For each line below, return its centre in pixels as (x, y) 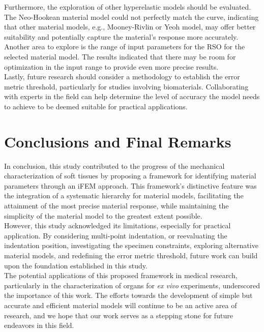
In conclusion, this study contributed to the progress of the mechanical (114, 165)
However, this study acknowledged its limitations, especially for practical (118, 225)
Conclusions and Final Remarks (118, 141)
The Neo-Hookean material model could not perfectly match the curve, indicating (131, 17)
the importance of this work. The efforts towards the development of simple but (128, 295)
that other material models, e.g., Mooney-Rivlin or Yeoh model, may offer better (130, 27)
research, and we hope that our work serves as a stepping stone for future (119, 315)
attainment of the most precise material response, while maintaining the (116, 206)
